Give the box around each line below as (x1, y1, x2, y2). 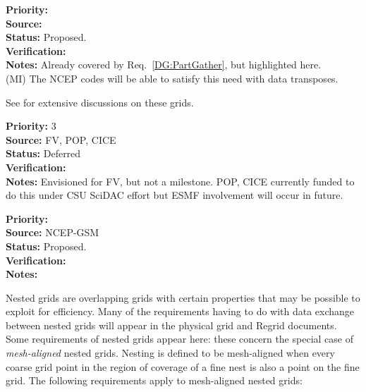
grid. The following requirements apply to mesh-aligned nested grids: (6, 373, 303, 388)
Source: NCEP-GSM (6, 225, 99, 240)
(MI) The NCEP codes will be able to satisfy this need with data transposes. (6, 71, 338, 85)
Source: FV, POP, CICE (6, 132, 116, 147)
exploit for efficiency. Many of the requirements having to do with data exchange (6, 304, 355, 319)
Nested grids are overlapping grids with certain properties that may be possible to (6, 290, 360, 305)
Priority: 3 (6, 118, 56, 133)
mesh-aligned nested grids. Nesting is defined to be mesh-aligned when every (6, 345, 335, 360)
